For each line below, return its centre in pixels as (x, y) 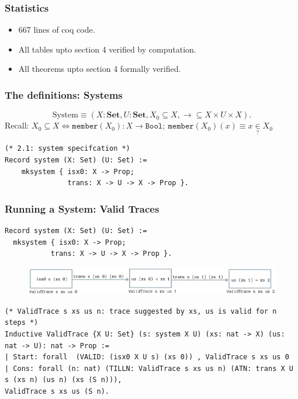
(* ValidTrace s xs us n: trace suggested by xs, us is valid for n (141, 311)
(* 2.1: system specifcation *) (67, 149)
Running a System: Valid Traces (82, 208)
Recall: (17, 125)
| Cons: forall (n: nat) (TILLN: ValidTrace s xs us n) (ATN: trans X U (149, 368)
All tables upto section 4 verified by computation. (107, 49)
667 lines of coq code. (57, 30)
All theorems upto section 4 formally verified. (100, 69)
